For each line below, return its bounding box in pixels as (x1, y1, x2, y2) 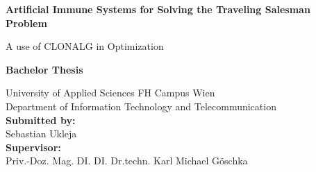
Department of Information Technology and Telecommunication (6, 98, 276, 113)
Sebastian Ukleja (6, 126, 77, 141)
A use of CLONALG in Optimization (6, 39, 164, 53)
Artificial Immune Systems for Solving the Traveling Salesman (6, 2, 310, 16)
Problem (6, 15, 47, 30)
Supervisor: (6, 139, 61, 154)
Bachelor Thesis (6, 62, 83, 76)
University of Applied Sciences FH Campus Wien (6, 85, 215, 100)
